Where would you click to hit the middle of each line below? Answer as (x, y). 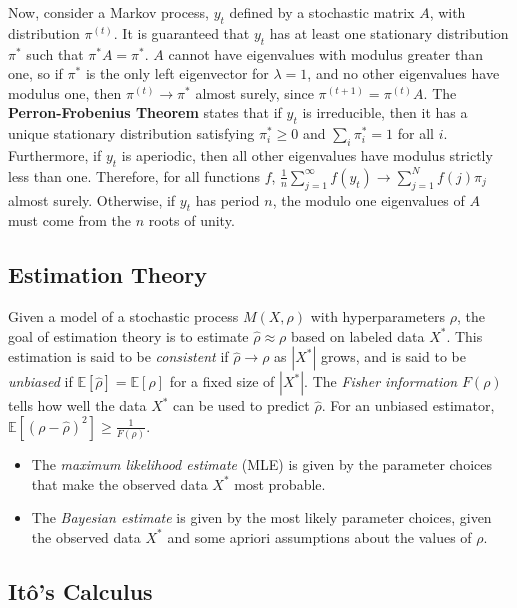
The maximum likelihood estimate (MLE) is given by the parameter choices (261, 463)
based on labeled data (357, 335)
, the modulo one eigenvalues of (368, 199)
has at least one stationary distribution (389, 32)
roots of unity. (191, 220)
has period (227, 199)
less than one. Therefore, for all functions (134, 175)
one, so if (35, 73)
